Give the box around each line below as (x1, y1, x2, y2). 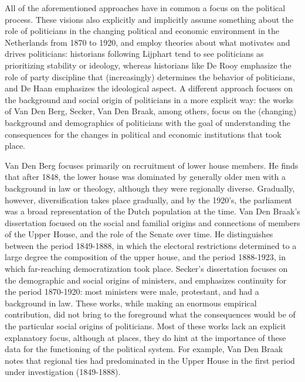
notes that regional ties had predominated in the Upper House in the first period (5, 354, 295, 366)
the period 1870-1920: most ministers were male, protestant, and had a (5, 285, 259, 298)
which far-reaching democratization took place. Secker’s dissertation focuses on (5, 262, 288, 275)
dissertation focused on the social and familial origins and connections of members (5, 216, 300, 228)
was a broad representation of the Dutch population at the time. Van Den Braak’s (5, 205, 300, 217)
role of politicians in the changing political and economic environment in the (5, 25, 280, 37)
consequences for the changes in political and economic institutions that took (5, 128, 282, 140)
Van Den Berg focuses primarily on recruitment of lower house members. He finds (5, 159, 299, 171)
